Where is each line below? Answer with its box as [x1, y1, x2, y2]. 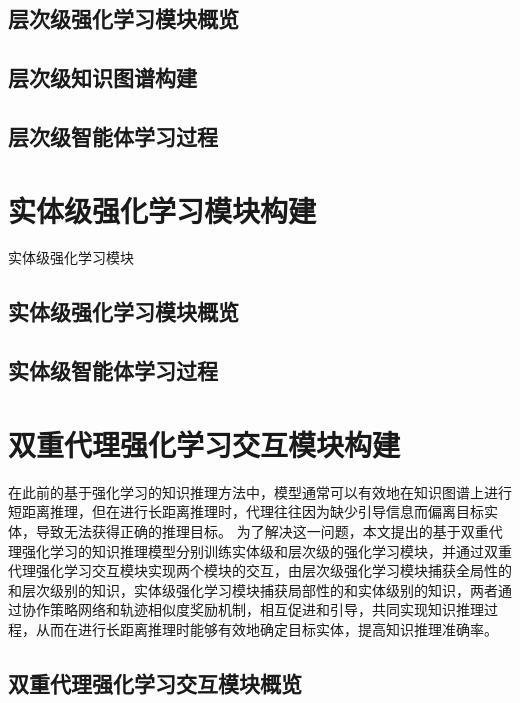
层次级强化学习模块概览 [8, 3, 239, 34]
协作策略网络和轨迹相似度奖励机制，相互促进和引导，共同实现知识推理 [21, 599, 484, 620]
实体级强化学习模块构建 [8, 189, 317, 230]
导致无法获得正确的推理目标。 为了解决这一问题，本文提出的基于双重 [35, 520, 489, 541]
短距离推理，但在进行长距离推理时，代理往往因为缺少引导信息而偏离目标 [8, 501, 484, 522]
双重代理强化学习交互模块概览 [8, 667, 302, 698]
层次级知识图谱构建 [8, 62, 197, 93]
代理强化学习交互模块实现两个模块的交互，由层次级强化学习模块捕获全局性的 [8, 560, 512, 581]
